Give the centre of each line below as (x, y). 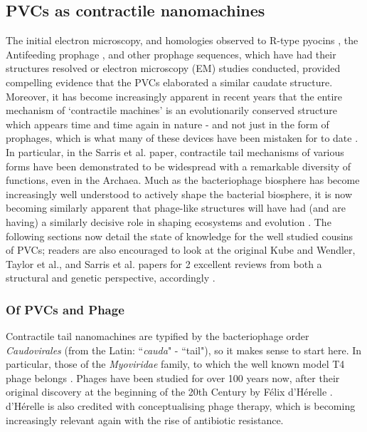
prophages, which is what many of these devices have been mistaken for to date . (182, 138)
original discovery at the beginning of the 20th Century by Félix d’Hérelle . (169, 392)
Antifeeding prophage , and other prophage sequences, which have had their (171, 54)
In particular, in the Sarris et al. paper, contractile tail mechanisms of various (175, 151)
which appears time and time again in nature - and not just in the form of (167, 124)
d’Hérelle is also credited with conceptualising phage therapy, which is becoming (181, 406)
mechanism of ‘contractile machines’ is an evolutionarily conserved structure (172, 110)
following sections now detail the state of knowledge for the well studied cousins (180, 236)
